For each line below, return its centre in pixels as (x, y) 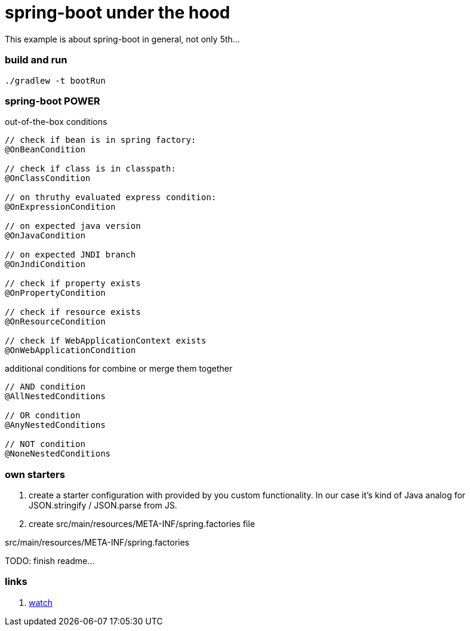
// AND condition (45, 387)
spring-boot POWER (53, 101)
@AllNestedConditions (55, 396)
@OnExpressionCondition (60, 207)
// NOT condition (45, 444)
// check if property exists (73, 284)
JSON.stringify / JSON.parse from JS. (103, 505)
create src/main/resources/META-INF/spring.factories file (142, 524)
